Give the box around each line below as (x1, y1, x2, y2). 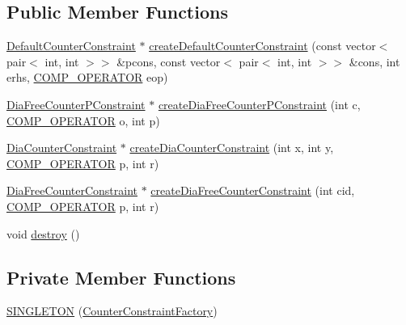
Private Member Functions (6, 264, 236, 289)
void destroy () (6, 225, 80, 242)
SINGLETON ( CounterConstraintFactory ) (6, 302, 218, 319)
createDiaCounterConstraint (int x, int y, (129, 139, 334, 156)
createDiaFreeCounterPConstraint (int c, (158, 95, 361, 112)
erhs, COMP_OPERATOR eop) (6, 69, 168, 86)
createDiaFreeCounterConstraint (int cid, (150, 182, 355, 199)
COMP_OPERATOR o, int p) (6, 112, 160, 129)
